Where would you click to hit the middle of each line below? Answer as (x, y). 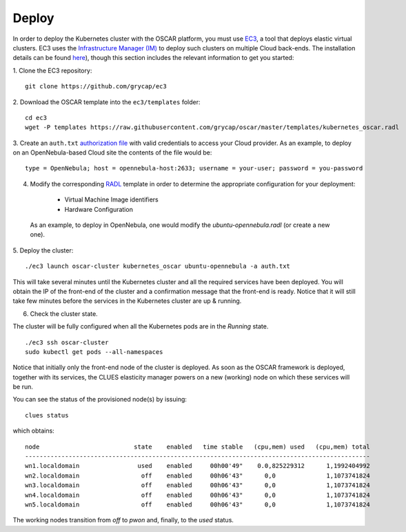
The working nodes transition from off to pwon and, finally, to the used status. (123, 520)
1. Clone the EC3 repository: (52, 70)
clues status (47, 415)
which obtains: (33, 431)
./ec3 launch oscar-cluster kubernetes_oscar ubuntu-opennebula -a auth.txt (158, 266)
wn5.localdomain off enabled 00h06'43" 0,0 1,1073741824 (197, 505)
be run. (23, 387)
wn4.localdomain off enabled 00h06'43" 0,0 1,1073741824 (197, 495)
